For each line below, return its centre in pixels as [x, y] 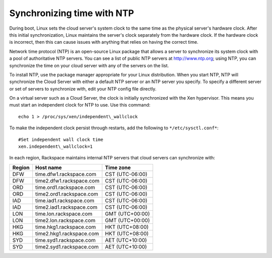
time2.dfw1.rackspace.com [67, 181]
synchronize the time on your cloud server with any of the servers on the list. [89, 65]
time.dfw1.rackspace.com [66, 174]
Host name [49, 167]
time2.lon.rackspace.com [65, 220]
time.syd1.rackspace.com [65, 240]
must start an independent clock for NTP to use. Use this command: [80, 105]
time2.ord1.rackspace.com [67, 194]
